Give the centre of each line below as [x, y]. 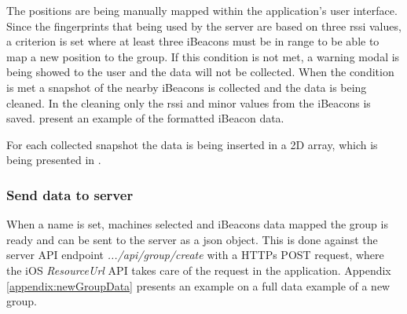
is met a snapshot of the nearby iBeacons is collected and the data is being [187, 87]
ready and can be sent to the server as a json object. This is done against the [192, 239]
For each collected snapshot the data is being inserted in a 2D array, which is [192, 144]
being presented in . [54, 160]
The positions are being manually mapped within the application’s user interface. [202, 10]
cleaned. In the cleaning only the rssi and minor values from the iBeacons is [189, 102]
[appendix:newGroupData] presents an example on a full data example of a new [198, 285]
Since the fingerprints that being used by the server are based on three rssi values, [204, 26]
